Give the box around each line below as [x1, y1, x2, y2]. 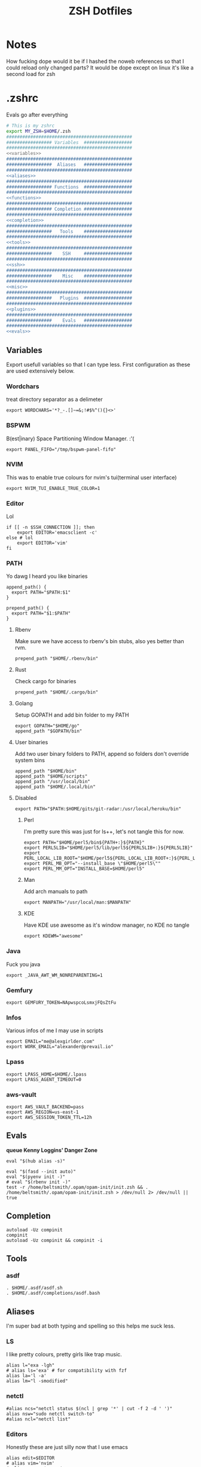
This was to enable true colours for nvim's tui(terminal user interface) [6, 474, 177, 481]
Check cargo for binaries [14, 678, 77, 685]
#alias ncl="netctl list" [6, 1416, 71, 1422]
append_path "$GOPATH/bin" [14, 728, 83, 734]
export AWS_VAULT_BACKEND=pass [6, 1104, 84, 1110]
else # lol [6, 535, 33, 541]
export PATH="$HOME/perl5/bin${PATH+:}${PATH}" [23, 839, 145, 846]
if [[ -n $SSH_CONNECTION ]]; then [6, 525, 95, 531]
